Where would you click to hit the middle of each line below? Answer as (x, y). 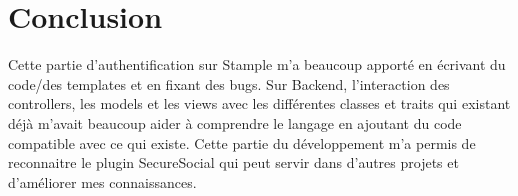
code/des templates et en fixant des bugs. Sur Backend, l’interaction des (229, 83)
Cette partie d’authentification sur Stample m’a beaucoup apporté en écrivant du (257, 64)
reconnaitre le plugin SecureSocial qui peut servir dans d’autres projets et (233, 162)
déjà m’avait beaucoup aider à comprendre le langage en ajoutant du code (235, 122)
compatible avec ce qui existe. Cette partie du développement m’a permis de (242, 142)
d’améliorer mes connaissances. (102, 181)
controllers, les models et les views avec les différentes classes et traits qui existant (259, 103)
